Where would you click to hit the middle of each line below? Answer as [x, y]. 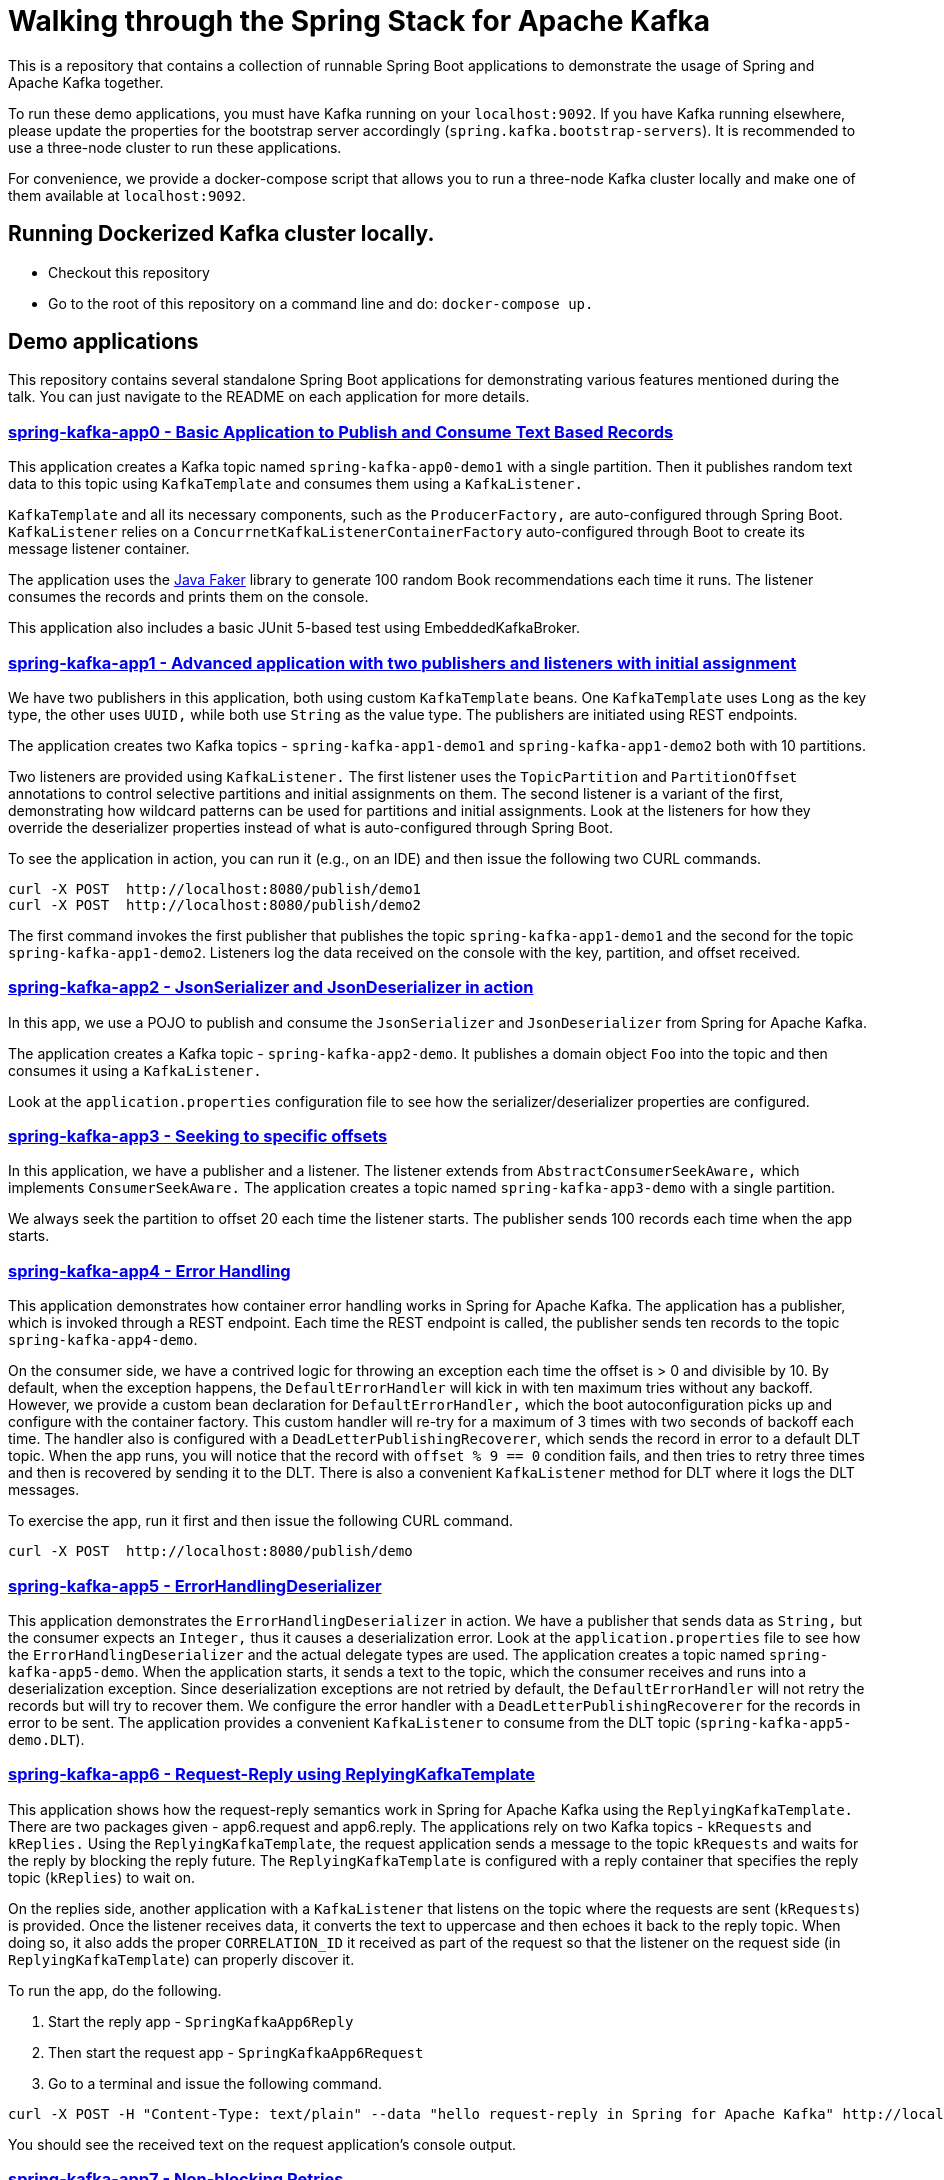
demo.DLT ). [46, 1739]
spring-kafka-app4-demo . [103, 1340]
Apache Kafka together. [86, 82]
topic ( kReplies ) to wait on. [102, 1877]
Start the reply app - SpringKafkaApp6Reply [201, 2021]
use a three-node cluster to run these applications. [175, 147]
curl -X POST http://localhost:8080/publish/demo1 [215, 888]
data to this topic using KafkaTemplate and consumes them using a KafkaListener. [295, 484]
